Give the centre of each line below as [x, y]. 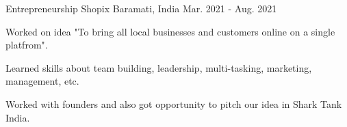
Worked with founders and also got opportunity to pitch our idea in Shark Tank [174, 103]
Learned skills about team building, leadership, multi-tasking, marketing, [159, 67]
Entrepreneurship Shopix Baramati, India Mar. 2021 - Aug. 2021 [141, 8]
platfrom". [27, 45]
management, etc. [42, 81]
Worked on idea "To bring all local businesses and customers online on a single [170, 31]
